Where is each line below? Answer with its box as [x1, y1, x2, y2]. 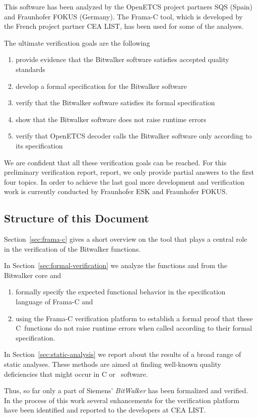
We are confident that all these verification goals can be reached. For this [4, 157, 227, 167]
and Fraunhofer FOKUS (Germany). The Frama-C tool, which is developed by [4, 11, 243, 21]
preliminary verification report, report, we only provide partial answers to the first [4, 167, 254, 177]
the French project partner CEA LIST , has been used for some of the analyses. [4, 21, 244, 31]
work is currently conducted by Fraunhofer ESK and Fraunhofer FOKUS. [4, 186, 228, 197]
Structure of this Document [4, 210, 149, 226]
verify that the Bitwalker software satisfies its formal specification [15, 97, 215, 108]
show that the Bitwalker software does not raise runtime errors [15, 114, 206, 124]
